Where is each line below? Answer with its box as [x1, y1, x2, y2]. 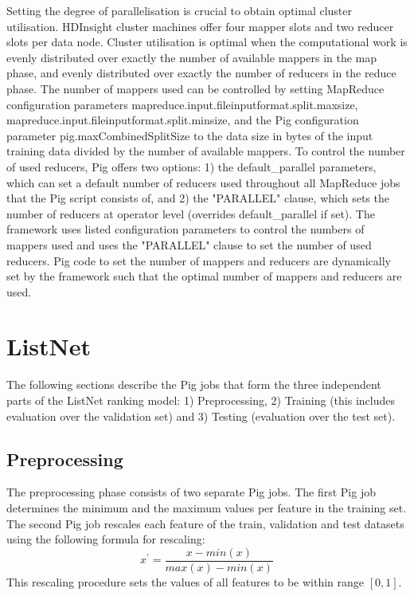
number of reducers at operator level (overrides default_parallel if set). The [6, 205, 375, 222]
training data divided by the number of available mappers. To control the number [6, 143, 405, 159]
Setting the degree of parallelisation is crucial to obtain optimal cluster [6, 2, 353, 18]
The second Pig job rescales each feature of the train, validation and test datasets [6, 515, 404, 531]
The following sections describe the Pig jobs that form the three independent [6, 376, 381, 393]
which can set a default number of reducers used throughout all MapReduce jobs [6, 174, 400, 190]
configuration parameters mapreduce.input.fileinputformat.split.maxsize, [6, 96, 358, 112]
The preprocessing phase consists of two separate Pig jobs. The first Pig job [6, 484, 376, 500]
